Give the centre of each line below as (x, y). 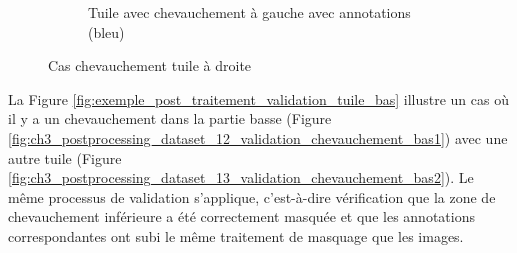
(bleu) (106, 31)
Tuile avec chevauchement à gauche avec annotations (249, 12)
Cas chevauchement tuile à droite (150, 65)
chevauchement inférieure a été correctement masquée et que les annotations (241, 216)
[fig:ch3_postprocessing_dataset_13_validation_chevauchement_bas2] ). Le (241, 177)
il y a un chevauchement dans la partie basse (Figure (170, 118)
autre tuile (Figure (65, 157)
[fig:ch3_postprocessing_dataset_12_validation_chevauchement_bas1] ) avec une (258, 137)
